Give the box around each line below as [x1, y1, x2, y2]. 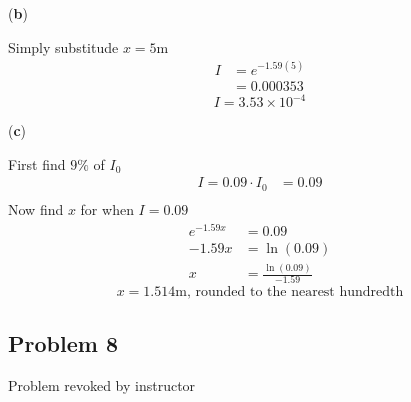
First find [8, 153, 66, 174]
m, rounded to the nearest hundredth [175, 285, 404, 300]
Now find [8, 198, 64, 219]
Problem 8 [8, 327, 118, 358]
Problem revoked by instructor [8, 374, 196, 395]
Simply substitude [8, 36, 119, 57]
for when [80, 198, 134, 219]
